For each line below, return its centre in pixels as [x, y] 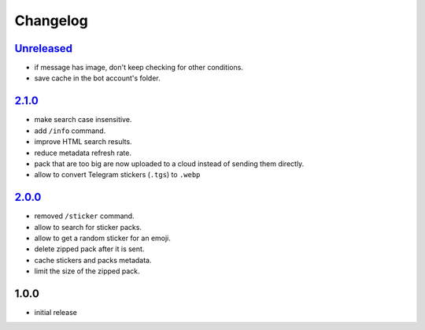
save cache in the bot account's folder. [97, 78]
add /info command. [70, 131]
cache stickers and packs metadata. [93, 260]
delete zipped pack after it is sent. [89, 249]
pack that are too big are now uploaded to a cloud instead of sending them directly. [169, 163]
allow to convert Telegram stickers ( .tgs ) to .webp [117, 175]
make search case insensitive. [83, 120]
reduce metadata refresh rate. [83, 153]
